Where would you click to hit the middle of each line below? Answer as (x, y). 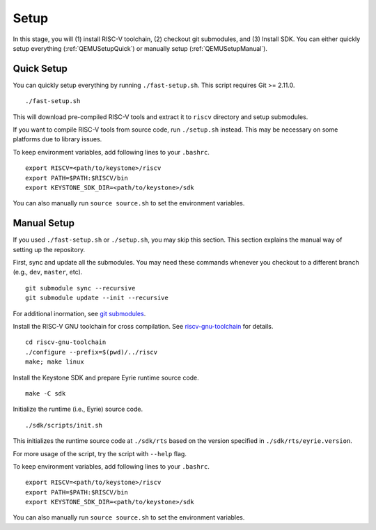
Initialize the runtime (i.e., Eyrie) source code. (78, 409)
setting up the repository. (49, 249)
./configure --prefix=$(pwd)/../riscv (92, 352)
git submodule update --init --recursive (97, 298)
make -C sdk (46, 393)
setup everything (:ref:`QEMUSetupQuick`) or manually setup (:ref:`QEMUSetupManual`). (140, 48)
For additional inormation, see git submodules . (79, 313)
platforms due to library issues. (57, 139)
